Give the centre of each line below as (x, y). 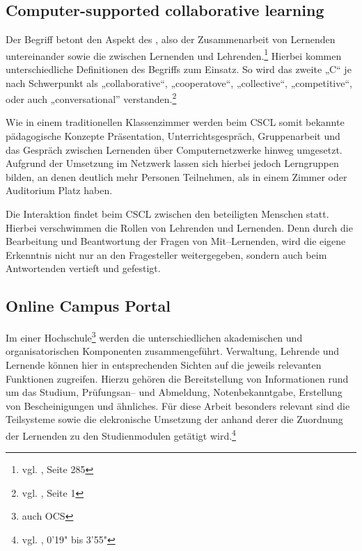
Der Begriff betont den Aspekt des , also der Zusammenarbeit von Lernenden (171, 39)
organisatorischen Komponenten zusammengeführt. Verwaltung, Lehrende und (172, 351)
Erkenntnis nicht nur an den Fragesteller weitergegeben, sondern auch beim (166, 254)
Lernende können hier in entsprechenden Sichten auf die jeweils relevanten (164, 365)
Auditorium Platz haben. (59, 190)
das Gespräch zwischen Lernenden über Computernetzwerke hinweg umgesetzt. (174, 149)
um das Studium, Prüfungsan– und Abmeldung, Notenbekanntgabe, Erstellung (174, 392)
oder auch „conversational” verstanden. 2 (91, 98)
